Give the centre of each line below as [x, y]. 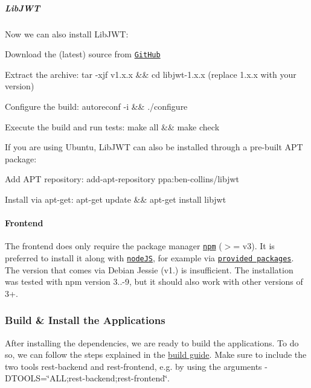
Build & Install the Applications [85, 320]
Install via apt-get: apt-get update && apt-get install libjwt [116, 199]
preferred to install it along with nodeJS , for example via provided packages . [149, 258]
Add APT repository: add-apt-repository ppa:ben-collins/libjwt [122, 179]
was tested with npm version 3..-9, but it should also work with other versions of [154, 281]
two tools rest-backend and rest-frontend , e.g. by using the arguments [133, 366]
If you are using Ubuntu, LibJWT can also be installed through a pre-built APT [154, 147]
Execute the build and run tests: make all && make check [112, 126]
